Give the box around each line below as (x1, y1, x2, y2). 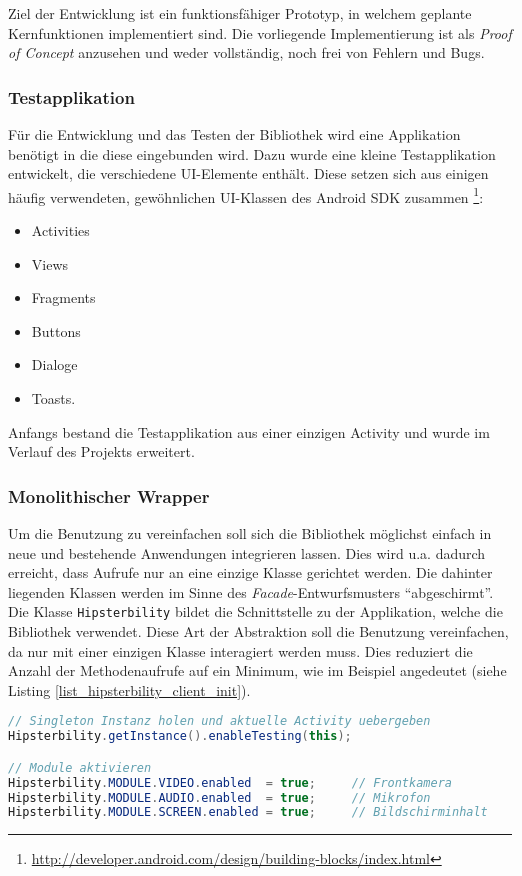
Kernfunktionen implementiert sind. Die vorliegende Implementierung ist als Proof (8, 22, 512, 43)
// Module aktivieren (8, 760, 152, 775)
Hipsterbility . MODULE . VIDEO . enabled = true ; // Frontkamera (8, 775, 452, 790)
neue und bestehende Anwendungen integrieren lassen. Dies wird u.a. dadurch (8, 542, 486, 563)
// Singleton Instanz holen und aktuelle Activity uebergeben (8, 714, 431, 729)
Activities (31, 220, 90, 241)
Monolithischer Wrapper (8, 483, 210, 508)
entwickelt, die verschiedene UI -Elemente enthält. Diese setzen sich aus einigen (8, 163, 489, 184)
